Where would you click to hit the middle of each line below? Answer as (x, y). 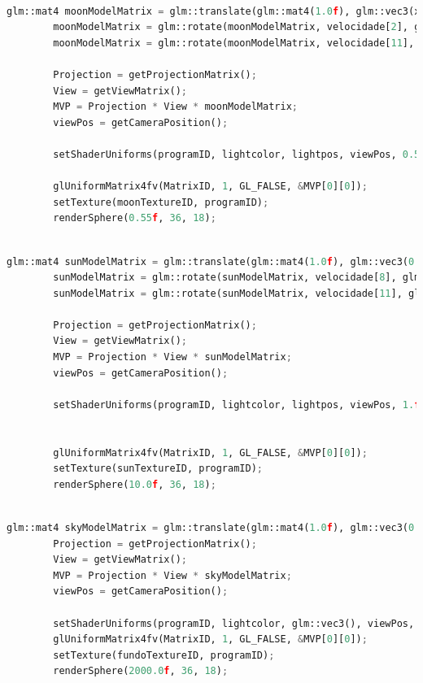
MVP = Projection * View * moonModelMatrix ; (175, 107)
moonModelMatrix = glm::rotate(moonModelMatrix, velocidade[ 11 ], (234, 43)
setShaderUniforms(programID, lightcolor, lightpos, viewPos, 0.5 (237, 154)
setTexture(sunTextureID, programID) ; (158, 469)
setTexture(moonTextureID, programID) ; (161, 202)
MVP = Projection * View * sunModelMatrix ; (172, 357)
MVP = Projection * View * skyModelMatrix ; (172, 575)
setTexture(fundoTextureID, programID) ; (164, 655)
